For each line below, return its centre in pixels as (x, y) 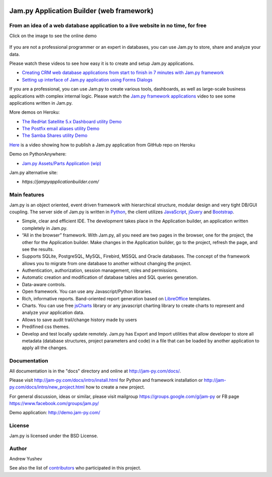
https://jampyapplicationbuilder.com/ (60, 182)
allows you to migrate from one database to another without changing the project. (107, 263)
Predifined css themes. (46, 327)
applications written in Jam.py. (41, 103)
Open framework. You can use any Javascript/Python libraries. (87, 291)
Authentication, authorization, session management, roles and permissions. (100, 270)
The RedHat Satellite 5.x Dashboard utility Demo (72, 121)
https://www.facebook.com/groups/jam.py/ (54, 404)
